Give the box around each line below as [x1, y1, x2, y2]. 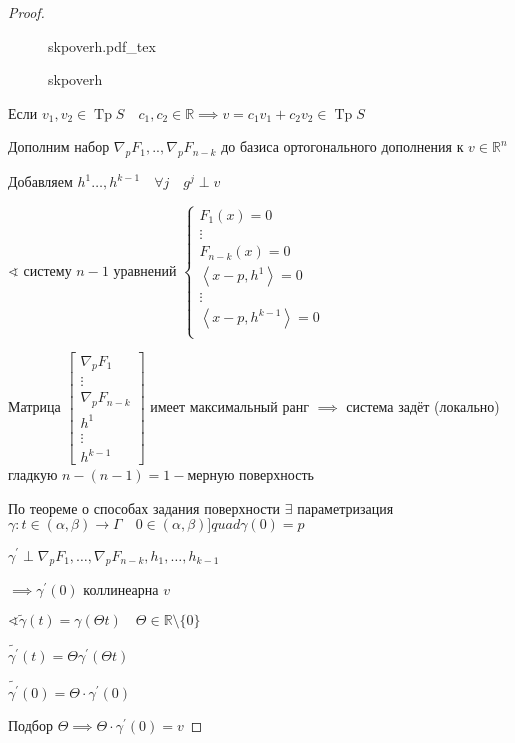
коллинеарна [83, 579, 159, 600]
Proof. [8, 2, 45, 22]
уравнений [113, 259, 177, 280]
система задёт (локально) [346, 396, 500, 417]
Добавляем [8, 171, 73, 192]
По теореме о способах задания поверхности [8, 497, 281, 518]
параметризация [297, 497, 394, 518]
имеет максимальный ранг [150, 396, 309, 417]
